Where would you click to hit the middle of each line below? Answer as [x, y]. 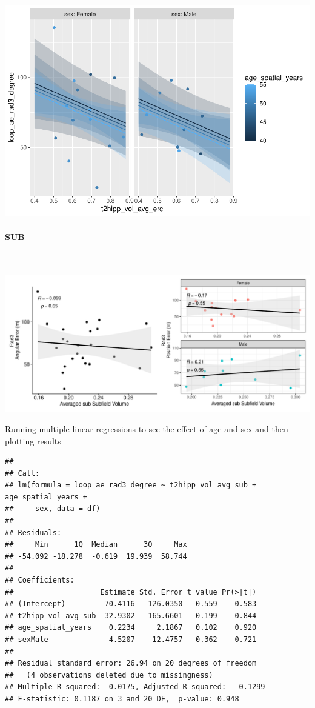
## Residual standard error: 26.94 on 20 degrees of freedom [131, 663]
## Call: [22, 473]
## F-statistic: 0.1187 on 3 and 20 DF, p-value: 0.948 [122, 699]
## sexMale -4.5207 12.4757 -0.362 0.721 [131, 640]
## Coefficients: [40, 580]
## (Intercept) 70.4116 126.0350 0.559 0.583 [131, 604]
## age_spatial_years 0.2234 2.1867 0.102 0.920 [131, 628]
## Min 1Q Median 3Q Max [96, 545]
